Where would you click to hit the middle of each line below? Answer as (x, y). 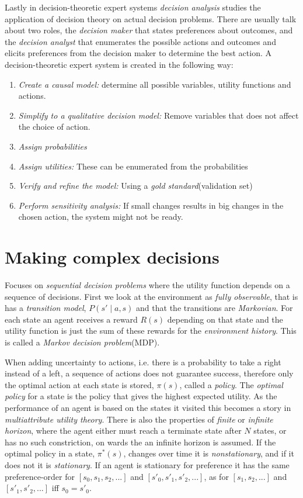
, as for (216, 476)
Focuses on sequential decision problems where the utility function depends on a (147, 285)
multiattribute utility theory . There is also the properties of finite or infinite (139, 419)
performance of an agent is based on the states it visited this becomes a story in (148, 407)
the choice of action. (54, 127)
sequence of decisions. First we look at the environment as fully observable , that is (151, 296)
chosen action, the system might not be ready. (101, 217)
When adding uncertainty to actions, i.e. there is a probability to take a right (143, 362)
